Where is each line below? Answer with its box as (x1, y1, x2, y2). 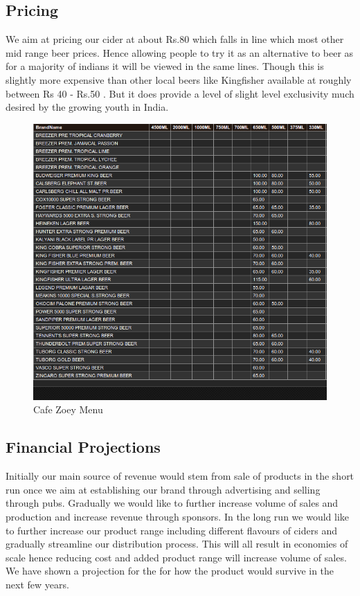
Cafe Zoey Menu (33, 402, 103, 417)
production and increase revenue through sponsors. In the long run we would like (6, 509, 350, 523)
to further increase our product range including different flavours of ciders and (6, 523, 337, 537)
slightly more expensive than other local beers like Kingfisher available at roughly (6, 72, 352, 87)
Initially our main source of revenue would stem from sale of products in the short (6, 469, 354, 483)
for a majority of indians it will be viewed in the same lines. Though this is (6, 59, 324, 73)
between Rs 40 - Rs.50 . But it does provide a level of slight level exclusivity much (6, 86, 354, 100)
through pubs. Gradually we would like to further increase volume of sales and (6, 496, 339, 510)
